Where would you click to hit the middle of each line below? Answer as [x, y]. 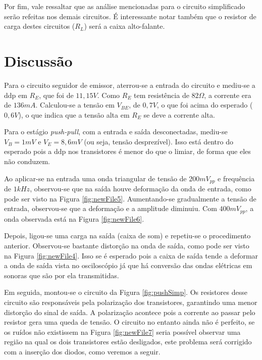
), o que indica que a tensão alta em [74, 114]
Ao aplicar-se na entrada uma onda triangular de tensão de [95, 178]
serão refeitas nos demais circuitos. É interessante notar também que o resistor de [130, 16]
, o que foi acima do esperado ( [205, 105]
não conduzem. [27, 161]
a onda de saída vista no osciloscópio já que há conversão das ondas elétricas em [128, 265]
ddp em [16, 95]
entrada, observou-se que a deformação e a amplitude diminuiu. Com [111, 208]
